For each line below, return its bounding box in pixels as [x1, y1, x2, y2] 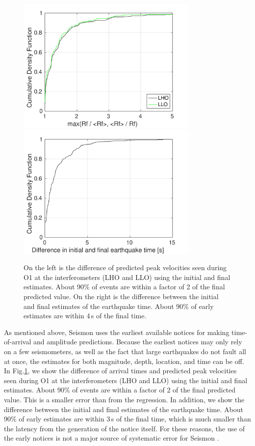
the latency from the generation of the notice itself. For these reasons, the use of [4, 423, 245, 433]
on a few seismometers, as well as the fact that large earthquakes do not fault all [4, 346, 247, 356]
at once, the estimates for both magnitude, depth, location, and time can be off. [4, 356, 244, 366]
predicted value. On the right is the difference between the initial [24, 291, 219, 301]
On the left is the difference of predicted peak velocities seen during [24, 262, 227, 273]
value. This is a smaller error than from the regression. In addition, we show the [4, 394, 245, 404]
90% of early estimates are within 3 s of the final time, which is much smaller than [4, 414, 251, 424]
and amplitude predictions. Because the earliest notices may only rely [33, 336, 242, 347]
